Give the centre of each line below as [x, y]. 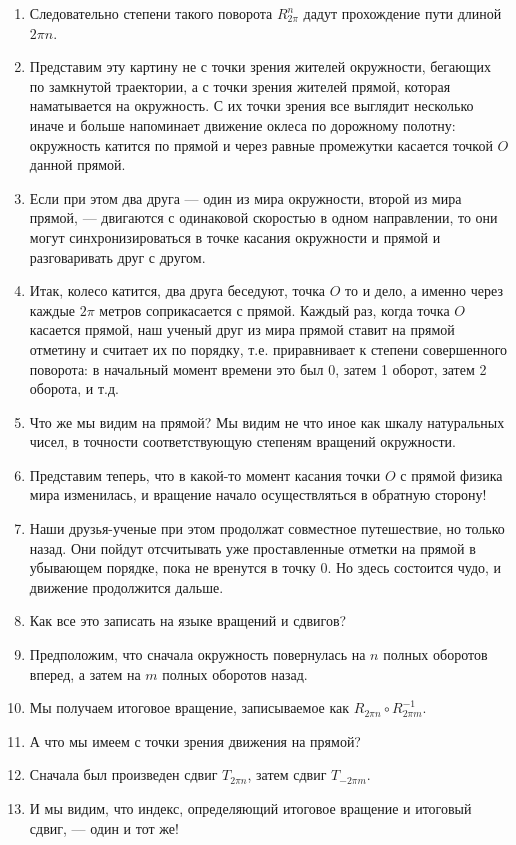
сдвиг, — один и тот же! [104, 827]
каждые [52, 309]
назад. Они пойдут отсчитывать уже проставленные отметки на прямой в [252, 547]
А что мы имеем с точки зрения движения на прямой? [195, 740]
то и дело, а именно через [424, 290]
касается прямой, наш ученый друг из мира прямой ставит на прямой [242, 329]
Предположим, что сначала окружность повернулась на [197, 654]
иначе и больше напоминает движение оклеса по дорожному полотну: [242, 124]
